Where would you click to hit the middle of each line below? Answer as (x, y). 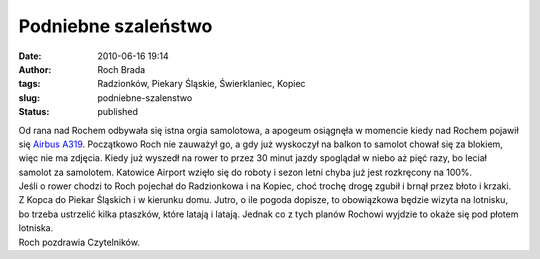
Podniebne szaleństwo (115, 26)
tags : (29, 84)
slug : (29, 97)
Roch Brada (121, 69)
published (118, 112)
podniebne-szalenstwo (145, 97)
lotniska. (36, 228)
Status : (34, 112)
